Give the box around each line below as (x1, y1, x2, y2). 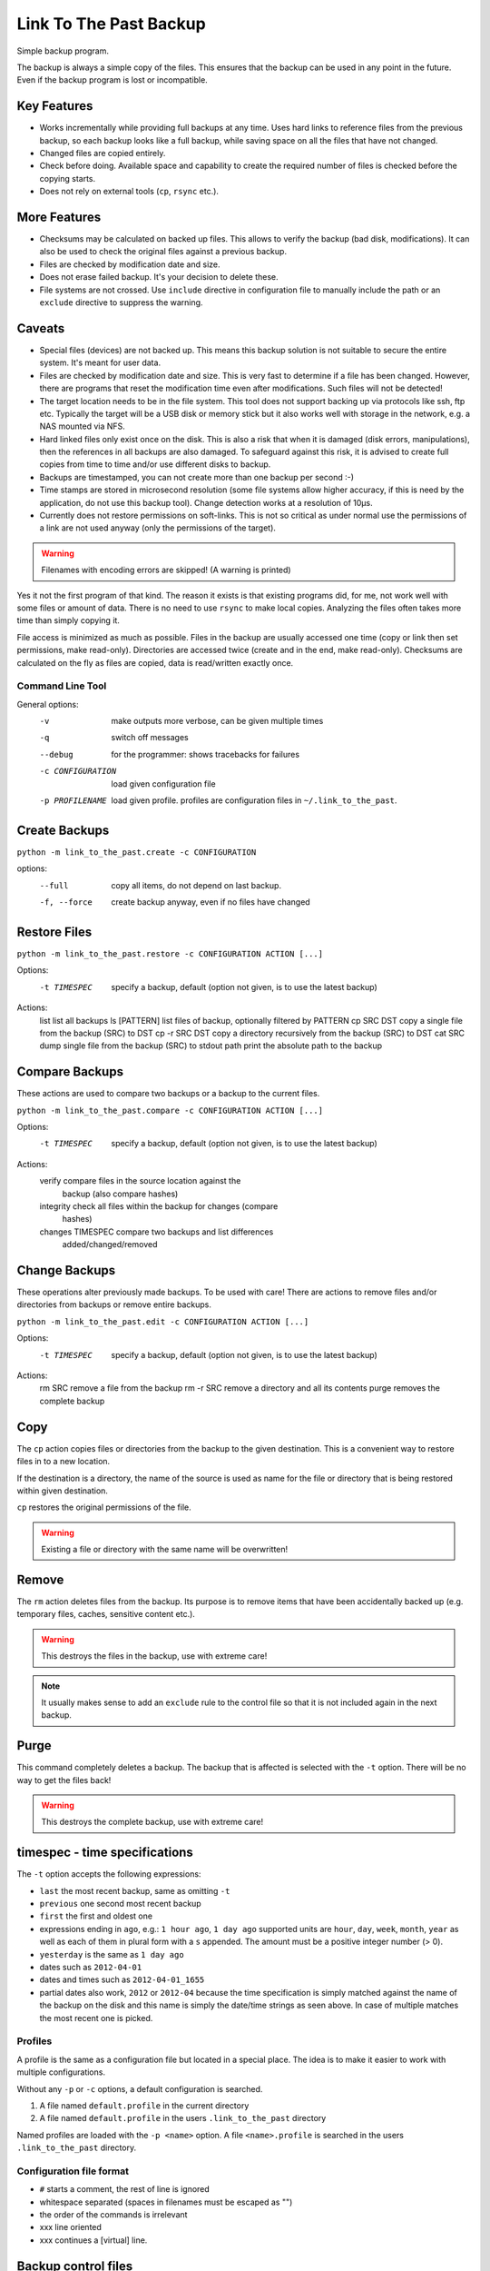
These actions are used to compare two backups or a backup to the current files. (16, 1088, 320, 1099)
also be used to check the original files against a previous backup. (39, 246, 288, 257)
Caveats (16, 321, 65, 336)
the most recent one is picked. (39, 2012, 153, 2023)
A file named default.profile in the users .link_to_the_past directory (39, 2113, 327, 2124)
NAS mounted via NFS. (39, 421, 126, 431)
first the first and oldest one (39, 1910, 153, 1921)
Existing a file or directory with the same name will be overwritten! (41, 1544, 289, 1555)
